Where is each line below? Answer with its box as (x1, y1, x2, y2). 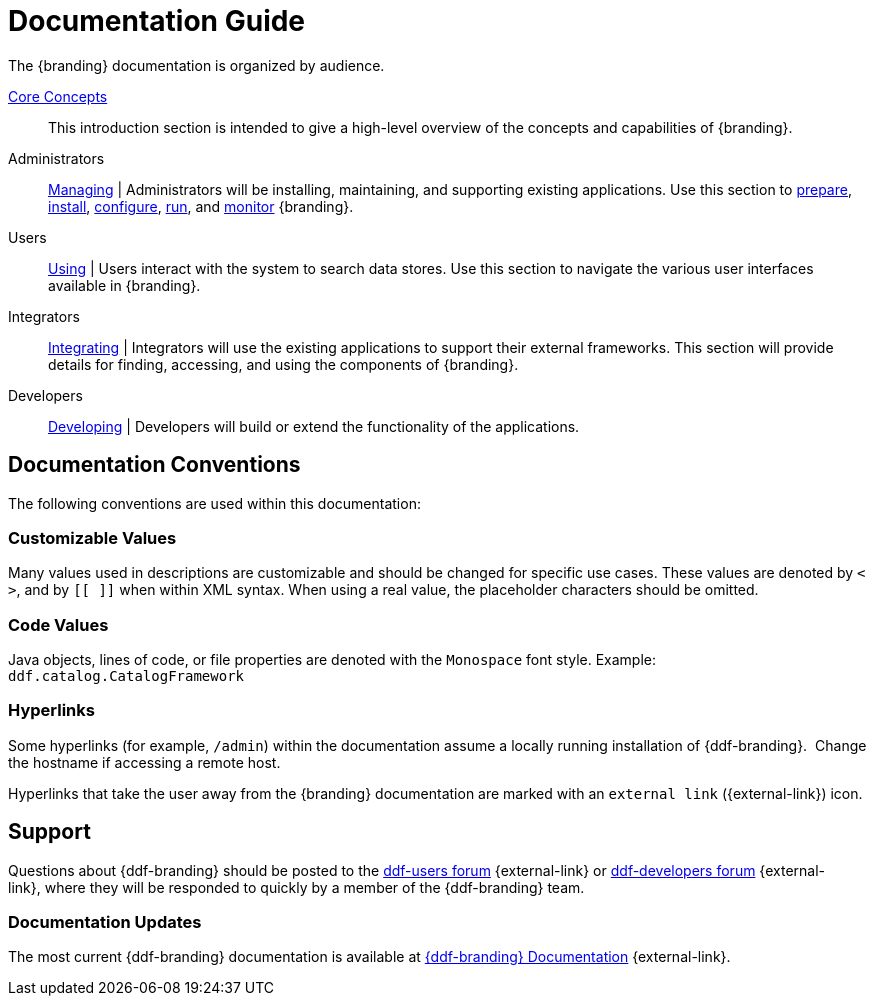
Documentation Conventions (8, 452, 301, 478)
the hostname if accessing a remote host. (8, 753, 281, 771)
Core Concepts (8, 87, 108, 105)
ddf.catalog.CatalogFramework (8, 668, 245, 685)
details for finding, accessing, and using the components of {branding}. (48, 355, 519, 373)
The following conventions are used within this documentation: (8, 494, 421, 512)
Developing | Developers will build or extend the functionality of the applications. (48, 417, 580, 435)
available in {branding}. (48, 276, 201, 294)
